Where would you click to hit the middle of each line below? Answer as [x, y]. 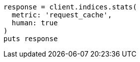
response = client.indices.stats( [70, 7]
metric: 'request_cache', [62, 15]
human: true [35, 23]
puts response [31, 39]
